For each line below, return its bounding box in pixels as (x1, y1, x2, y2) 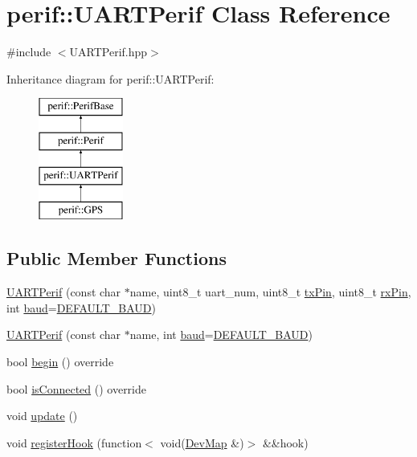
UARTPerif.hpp (69, 43, 148, 60)
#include (6, 43, 51, 60)
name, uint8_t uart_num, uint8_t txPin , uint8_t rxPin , (129, 284, 411, 300)
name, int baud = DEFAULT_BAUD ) (129, 326, 313, 343)
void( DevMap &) (160, 434, 244, 451)
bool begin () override (6, 353, 114, 370)
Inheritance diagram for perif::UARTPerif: (6, 70, 215, 87)
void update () (6, 407, 78, 424)
